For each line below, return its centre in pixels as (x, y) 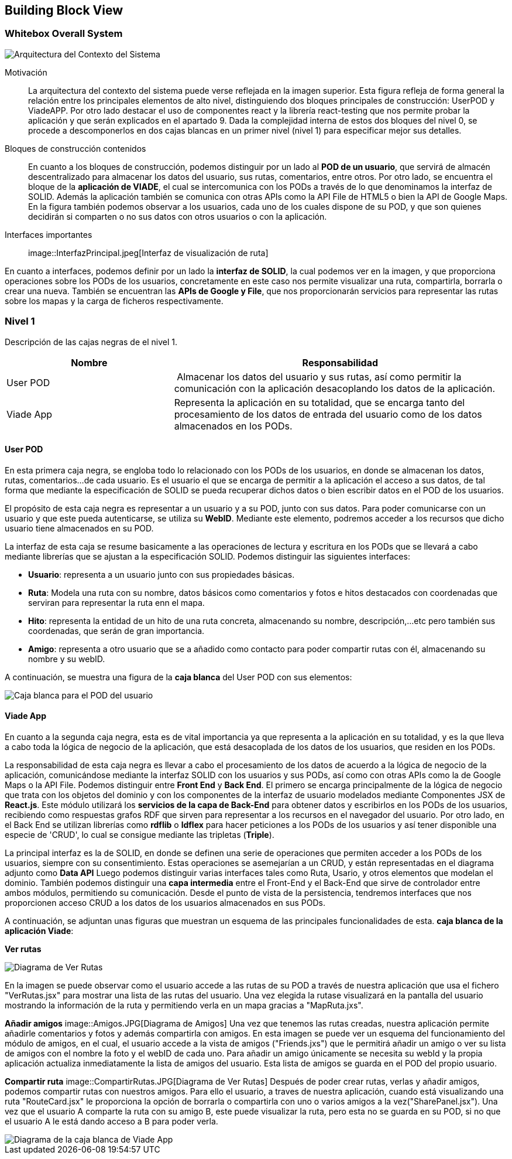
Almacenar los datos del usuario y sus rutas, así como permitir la (319, 376)
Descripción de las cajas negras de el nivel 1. (91, 342)
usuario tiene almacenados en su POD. (79, 528)
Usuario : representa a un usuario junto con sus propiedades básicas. (161, 574)
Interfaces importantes (49, 234)
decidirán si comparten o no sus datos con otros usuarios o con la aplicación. (178, 216)
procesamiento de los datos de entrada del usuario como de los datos (328, 414)
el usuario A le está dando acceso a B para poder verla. (111, 1121)
